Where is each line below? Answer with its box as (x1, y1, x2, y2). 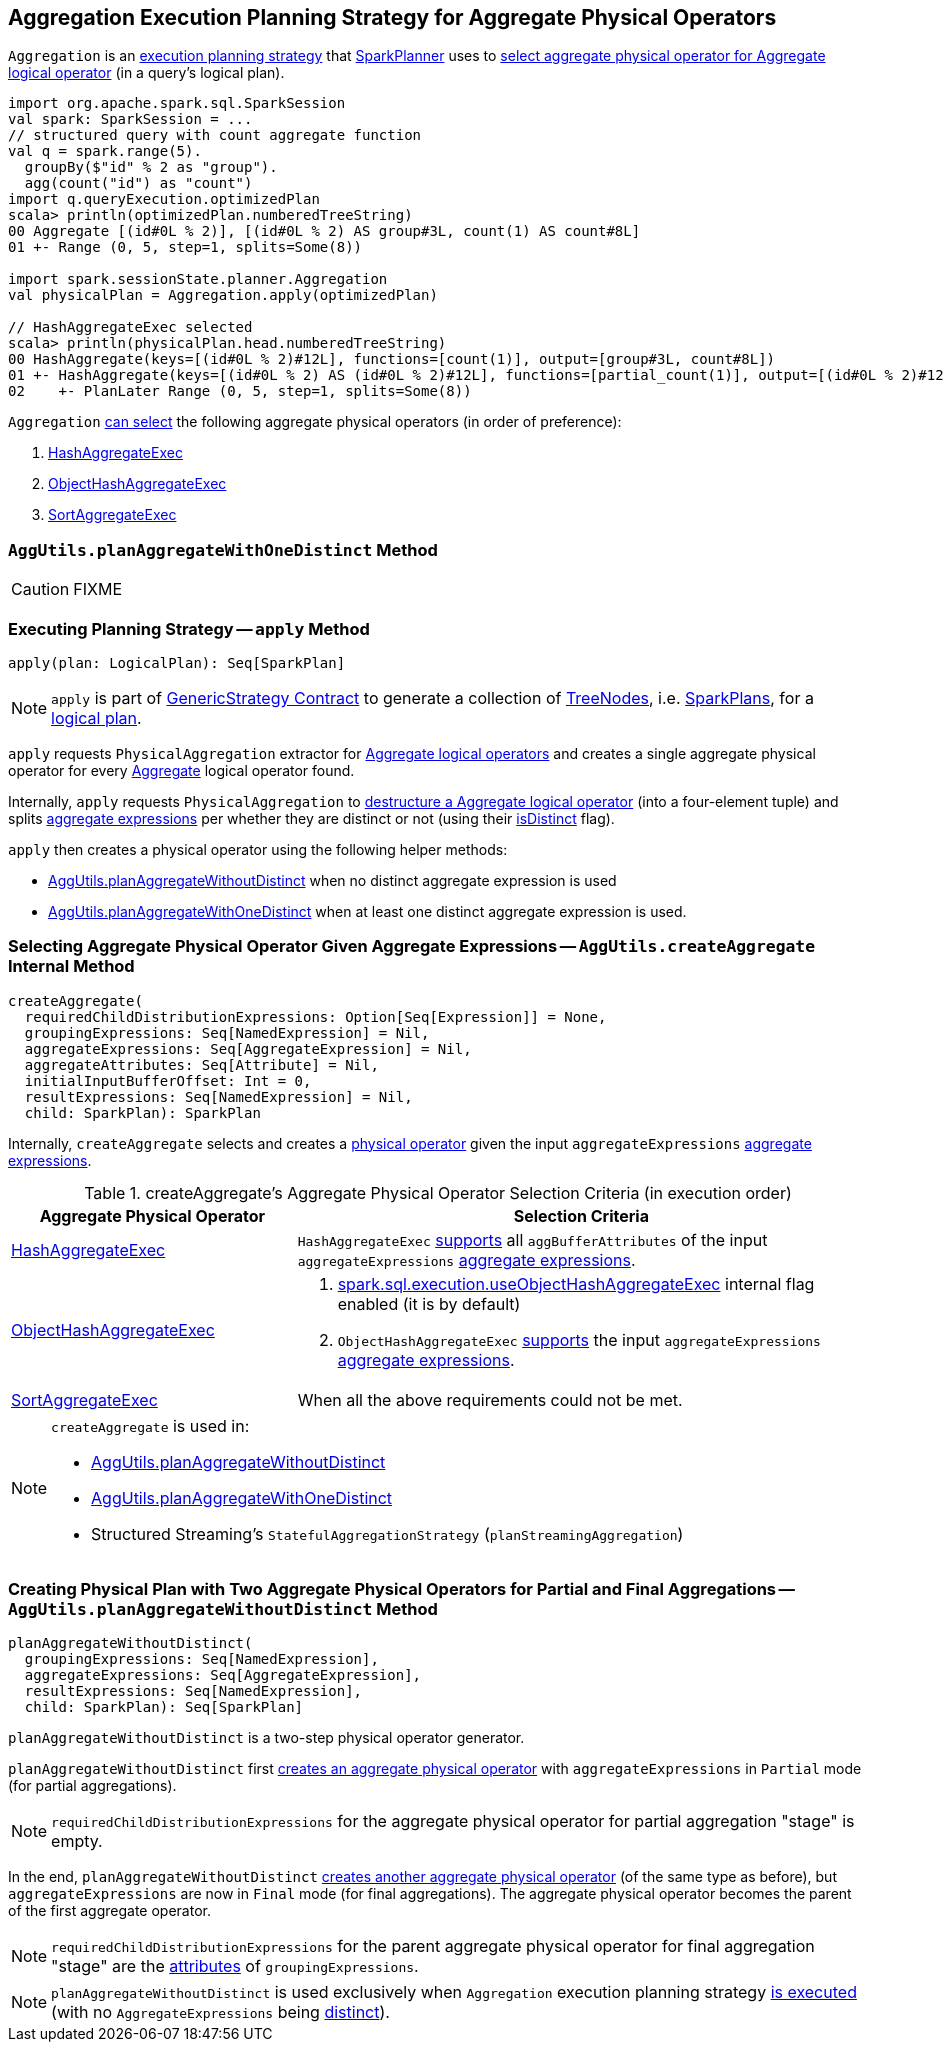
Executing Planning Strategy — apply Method (8, 618, 370, 639)
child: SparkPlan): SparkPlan (24, 1104, 261, 1121)
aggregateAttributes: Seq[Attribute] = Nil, (24, 1056, 379, 1073)
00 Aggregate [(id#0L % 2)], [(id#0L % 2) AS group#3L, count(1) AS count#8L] (8, 223, 641, 240)
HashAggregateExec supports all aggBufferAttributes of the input (297, 1229, 768, 1250)
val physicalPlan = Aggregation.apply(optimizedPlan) (8, 287, 438, 304)
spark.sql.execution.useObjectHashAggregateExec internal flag (337, 1273, 815, 1294)
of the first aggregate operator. (8, 1902, 211, 1920)
